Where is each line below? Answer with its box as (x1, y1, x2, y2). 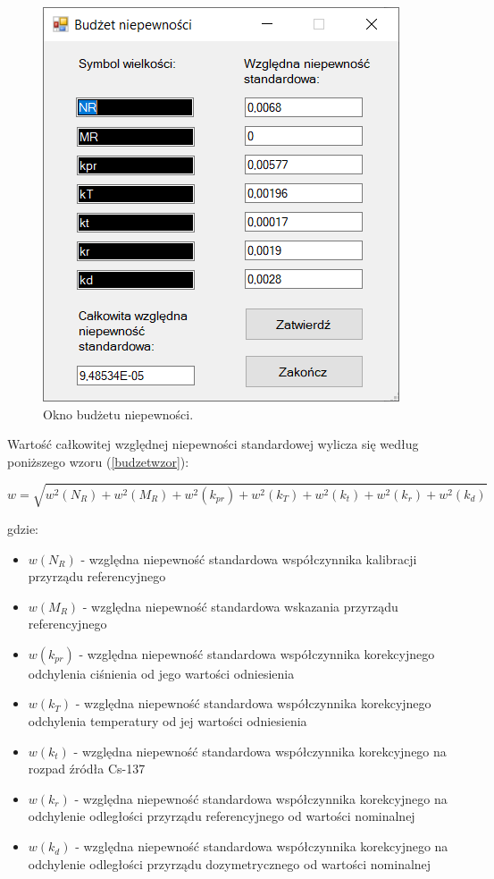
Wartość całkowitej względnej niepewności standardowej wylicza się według (7, 435, 419, 453)
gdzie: (7, 519, 38, 537)
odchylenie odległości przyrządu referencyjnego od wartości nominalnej (28, 807, 415, 825)
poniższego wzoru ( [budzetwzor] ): (7, 452, 189, 470)
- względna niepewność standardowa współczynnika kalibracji (80, 549, 417, 568)
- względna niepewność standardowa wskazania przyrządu (82, 596, 398, 615)
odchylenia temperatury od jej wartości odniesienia (28, 712, 307, 731)
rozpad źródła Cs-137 (28, 759, 146, 778)
